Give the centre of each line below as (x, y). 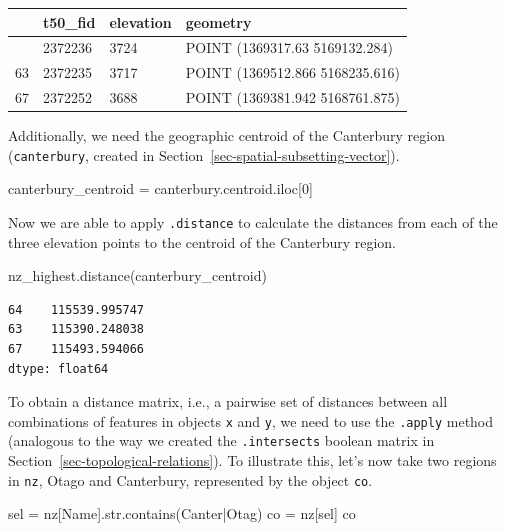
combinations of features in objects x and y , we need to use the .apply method (251, 420)
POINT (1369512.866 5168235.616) (292, 72)
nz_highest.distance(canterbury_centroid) (137, 275)
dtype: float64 (58, 368)
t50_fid (69, 21)
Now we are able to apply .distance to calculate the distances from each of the (253, 221)
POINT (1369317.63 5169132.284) (289, 47)
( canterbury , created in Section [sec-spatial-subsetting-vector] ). (204, 154)
